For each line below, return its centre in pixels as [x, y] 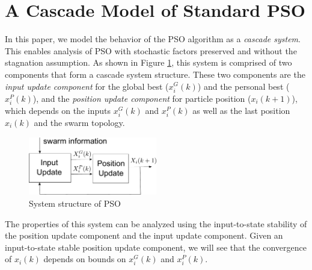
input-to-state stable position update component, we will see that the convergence [156, 247]
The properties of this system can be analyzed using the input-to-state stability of [156, 223]
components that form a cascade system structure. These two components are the [155, 74]
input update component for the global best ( [87, 86]
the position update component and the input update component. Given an [144, 235]
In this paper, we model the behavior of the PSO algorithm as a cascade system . [153, 39]
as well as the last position [241, 110]
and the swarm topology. [79, 122]
